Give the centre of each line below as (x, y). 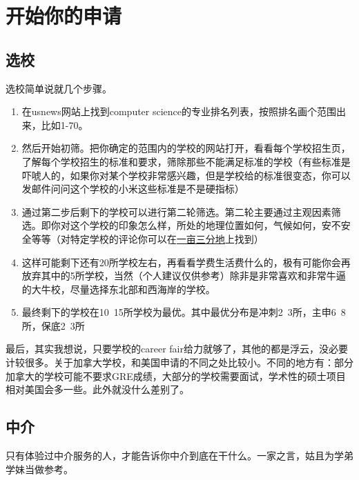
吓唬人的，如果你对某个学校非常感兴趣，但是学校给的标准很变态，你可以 (186, 175)
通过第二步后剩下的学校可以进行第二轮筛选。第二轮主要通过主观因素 (176, 211)
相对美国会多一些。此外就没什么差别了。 (97, 389)
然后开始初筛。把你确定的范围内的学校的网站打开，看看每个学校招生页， (186, 148)
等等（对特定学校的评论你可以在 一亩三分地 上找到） (147, 238)
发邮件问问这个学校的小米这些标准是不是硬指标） (133, 189)
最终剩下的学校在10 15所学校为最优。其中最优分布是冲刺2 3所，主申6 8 (184, 312)
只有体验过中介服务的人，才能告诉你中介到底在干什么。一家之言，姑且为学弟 (179, 456)
